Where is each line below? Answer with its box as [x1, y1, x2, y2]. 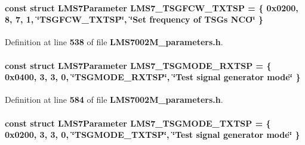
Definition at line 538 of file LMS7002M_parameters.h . [5, 36, 223, 48]
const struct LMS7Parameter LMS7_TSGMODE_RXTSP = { [5, 59, 272, 71]
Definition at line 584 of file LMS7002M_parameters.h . [5, 93, 223, 106]
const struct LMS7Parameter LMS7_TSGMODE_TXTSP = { [5, 116, 271, 129]
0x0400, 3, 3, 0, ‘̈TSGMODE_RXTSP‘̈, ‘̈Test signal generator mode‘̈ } [5, 71, 301, 83]
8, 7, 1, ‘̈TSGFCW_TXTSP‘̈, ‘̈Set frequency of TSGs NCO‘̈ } [5, 13, 264, 26]
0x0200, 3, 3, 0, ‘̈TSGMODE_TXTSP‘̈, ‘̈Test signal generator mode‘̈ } [5, 128, 300, 141]
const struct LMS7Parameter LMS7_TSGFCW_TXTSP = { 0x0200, [5, 1, 298, 14]
